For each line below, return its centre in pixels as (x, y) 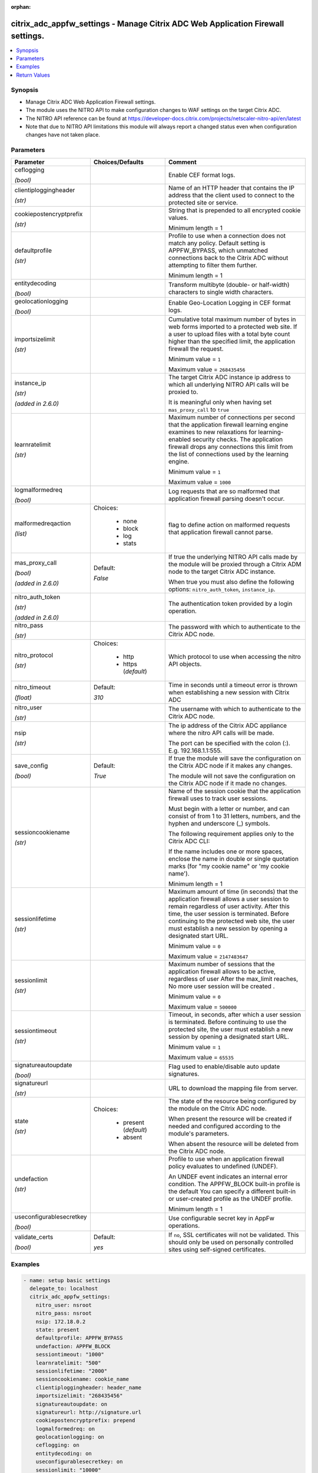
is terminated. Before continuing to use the (227, 1022)
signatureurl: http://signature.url (88, 1412)
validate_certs (34, 1237)
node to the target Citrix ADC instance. (222, 572)
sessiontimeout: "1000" (70, 1355)
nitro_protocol (34, 655)
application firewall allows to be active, (222, 971)
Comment (182, 162)
